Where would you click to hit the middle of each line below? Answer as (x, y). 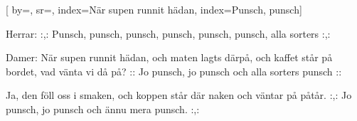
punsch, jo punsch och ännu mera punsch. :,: (103, 109)
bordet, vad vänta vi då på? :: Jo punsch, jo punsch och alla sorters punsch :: (174, 71)
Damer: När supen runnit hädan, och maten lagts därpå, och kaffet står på (169, 57)
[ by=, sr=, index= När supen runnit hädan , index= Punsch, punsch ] (154, 9)
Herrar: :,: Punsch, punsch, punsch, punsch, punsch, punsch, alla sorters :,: (168, 33)
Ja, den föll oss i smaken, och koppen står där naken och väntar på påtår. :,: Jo (179, 95)
